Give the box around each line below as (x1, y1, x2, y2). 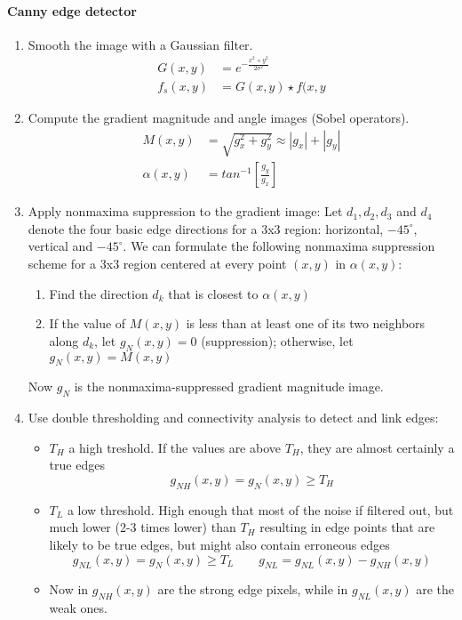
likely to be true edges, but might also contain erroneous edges (49, 535, 390, 553)
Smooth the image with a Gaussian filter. (28, 35, 253, 53)
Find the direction (49, 284, 148, 302)
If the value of (49, 314, 126, 333)
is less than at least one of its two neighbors (186, 314, 426, 333)
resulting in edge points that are (259, 518, 435, 536)
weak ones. (49, 599, 108, 617)
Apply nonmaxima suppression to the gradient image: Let (28, 202, 343, 221)
